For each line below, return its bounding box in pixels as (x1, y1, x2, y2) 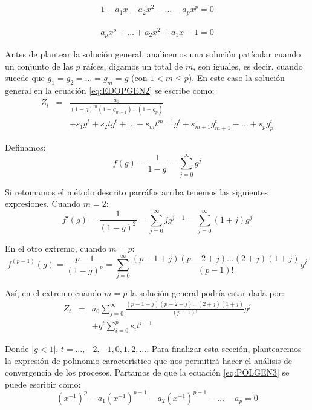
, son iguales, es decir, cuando (193, 59, 303, 72)
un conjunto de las (5, 59, 73, 72)
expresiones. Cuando (5, 197, 81, 210)
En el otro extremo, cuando (5, 242, 106, 255)
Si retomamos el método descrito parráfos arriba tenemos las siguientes (5, 185, 268, 198)
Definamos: (5, 141, 46, 154)
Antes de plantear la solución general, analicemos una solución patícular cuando (5, 48, 301, 60)
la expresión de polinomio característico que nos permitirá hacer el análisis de (5, 354, 293, 366)
